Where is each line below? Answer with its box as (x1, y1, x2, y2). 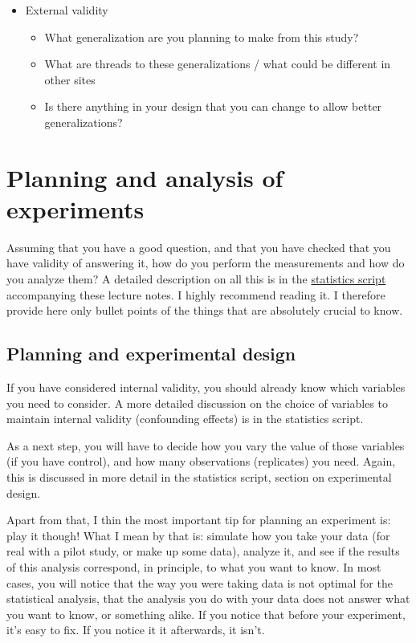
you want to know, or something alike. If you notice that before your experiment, (6, 605, 406, 622)
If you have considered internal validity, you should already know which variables (6, 379, 406, 396)
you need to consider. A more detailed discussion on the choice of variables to (6, 394, 388, 411)
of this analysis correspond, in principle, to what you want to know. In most (6, 558, 381, 575)
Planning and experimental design (6, 341, 296, 366)
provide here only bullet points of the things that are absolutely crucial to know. (6, 302, 403, 319)
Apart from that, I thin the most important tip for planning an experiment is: (6, 511, 391, 528)
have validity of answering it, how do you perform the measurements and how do (6, 254, 405, 271)
